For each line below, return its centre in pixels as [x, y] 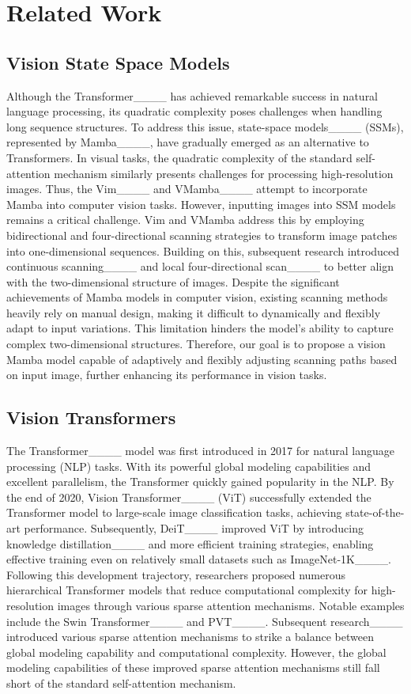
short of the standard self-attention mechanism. [121, 683]
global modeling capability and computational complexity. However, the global [196, 652]
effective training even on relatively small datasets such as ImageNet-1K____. [199, 559]
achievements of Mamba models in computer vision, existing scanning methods [197, 297]
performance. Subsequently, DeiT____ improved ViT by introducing [194, 528]
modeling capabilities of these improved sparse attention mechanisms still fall [193, 667]
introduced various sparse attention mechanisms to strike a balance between [190, 637]
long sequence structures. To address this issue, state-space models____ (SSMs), [205, 126]
